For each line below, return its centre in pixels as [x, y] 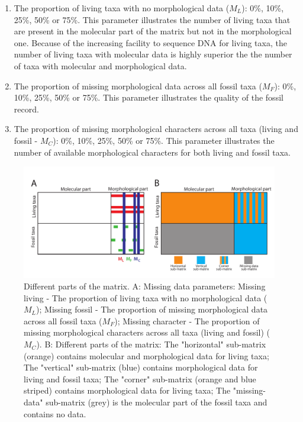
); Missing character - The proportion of [187, 320]
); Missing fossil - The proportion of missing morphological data [152, 309]
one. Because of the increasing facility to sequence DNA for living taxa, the [150, 42]
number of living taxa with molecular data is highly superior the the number [153, 54]
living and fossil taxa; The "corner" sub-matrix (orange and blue [140, 378]
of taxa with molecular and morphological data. [100, 65]
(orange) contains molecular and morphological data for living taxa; [146, 355]
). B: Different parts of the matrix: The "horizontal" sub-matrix [151, 344]
